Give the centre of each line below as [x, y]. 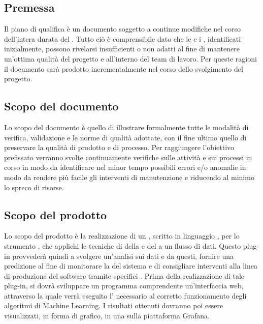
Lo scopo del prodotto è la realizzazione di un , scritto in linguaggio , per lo [122, 236]
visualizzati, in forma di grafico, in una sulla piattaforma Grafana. [107, 316]
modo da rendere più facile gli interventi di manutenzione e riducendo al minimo [129, 177]
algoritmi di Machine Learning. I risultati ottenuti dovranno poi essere [114, 305]
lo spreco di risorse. [34, 187]
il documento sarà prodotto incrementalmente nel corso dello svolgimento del [124, 68]
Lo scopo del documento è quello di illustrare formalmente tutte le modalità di [126, 127]
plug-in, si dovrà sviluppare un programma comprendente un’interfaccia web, [124, 286]
